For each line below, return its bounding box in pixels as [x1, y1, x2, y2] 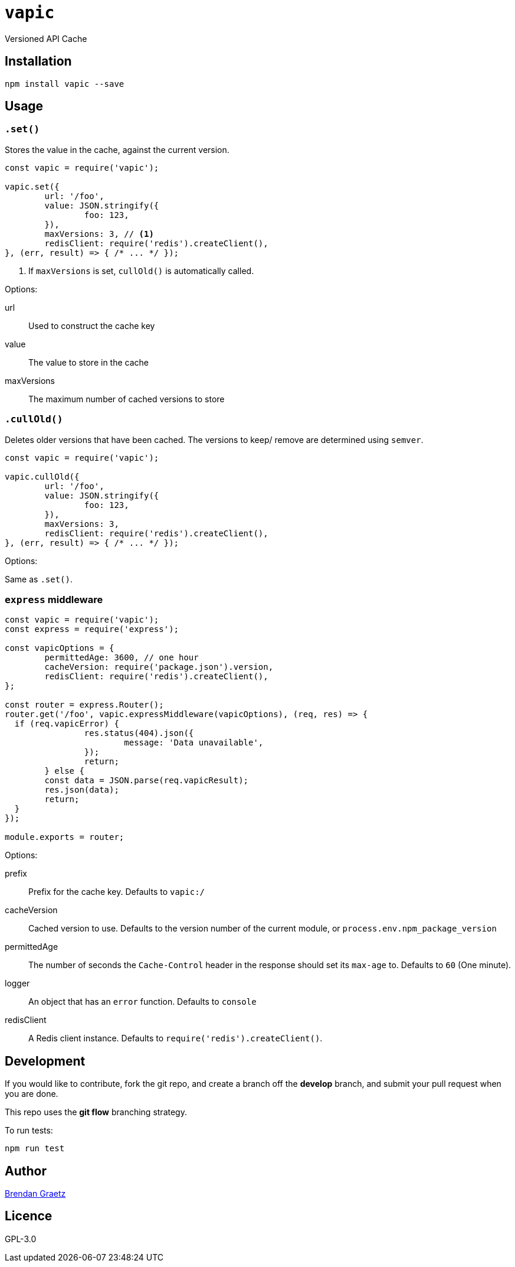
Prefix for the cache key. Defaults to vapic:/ [28, 887, 205, 897]
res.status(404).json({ [84, 728, 194, 738]
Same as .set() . [5, 574, 73, 584]
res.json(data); [44, 785, 119, 795]
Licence [5, 1209, 53, 1224]
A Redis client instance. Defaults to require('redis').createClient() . [28, 1033, 323, 1044]
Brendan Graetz [5, 1188, 66, 1198]
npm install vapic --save [5, 79, 124, 89]
